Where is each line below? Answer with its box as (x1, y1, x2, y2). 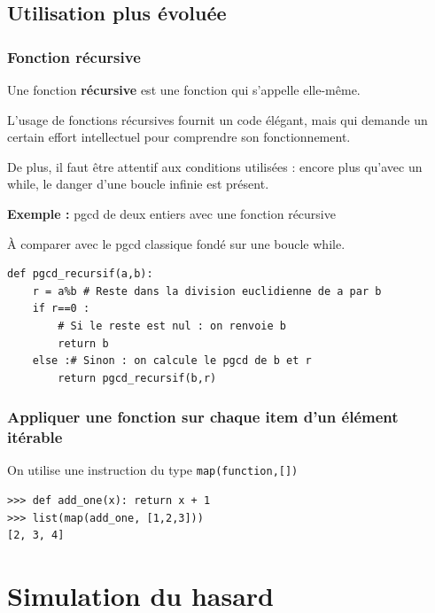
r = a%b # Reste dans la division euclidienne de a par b (32, 284, 382, 298)
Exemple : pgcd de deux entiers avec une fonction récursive (7, 204, 336, 222)
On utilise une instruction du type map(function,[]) (7, 461, 299, 479)
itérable (7, 426, 63, 448)
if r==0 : (32, 302, 90, 315)
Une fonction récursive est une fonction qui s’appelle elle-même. (7, 81, 361, 98)
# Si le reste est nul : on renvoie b (58, 319, 286, 332)
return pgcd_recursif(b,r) (58, 371, 217, 384)
